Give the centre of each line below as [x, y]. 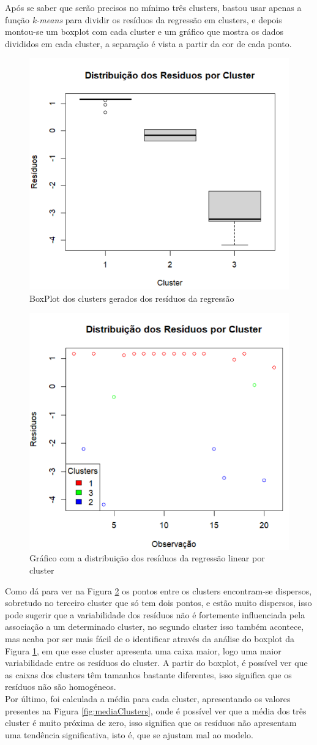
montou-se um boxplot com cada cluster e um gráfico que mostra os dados [144, 32]
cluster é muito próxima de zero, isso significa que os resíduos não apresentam [151, 723]
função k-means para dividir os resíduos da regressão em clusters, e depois [144, 19]
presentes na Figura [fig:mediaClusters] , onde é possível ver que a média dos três [156, 710]
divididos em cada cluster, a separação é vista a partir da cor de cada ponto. [148, 43]
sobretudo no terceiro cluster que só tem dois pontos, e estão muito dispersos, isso [158, 603]
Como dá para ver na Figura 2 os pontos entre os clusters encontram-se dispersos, [158, 590]
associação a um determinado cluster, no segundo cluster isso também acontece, [155, 627]
